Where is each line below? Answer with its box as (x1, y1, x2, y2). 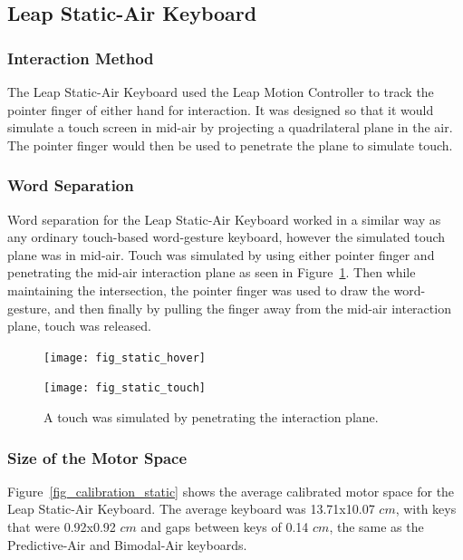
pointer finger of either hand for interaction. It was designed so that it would (7, 100, 434, 119)
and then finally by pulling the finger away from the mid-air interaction (54, 298, 451, 317)
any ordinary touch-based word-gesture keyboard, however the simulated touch (7, 227, 446, 246)
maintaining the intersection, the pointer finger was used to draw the (7, 280, 390, 299)
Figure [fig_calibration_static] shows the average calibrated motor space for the (7, 481, 455, 500)
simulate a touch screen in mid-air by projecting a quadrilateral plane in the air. (7, 118, 453, 137)
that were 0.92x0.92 (7, 517, 116, 536)
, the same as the (329, 517, 424, 536)
